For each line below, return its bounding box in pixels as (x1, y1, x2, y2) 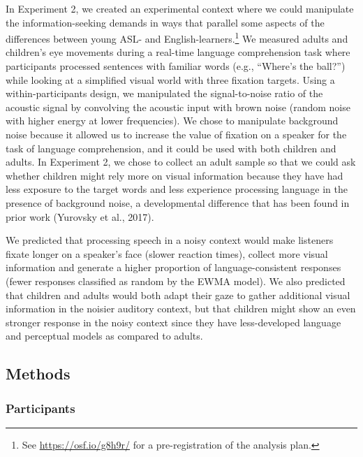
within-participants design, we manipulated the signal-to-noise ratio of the (6, 86, 323, 101)
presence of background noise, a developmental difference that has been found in (6, 195, 350, 210)
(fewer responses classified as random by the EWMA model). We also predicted (6, 273, 346, 288)
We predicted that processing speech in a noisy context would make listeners (6, 233, 334, 247)
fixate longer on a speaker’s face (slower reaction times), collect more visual (6, 246, 328, 261)
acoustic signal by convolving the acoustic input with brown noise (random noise (6, 99, 350, 114)
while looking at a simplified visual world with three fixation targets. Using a (6, 72, 335, 87)
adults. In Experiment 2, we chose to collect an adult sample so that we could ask (6, 154, 356, 169)
